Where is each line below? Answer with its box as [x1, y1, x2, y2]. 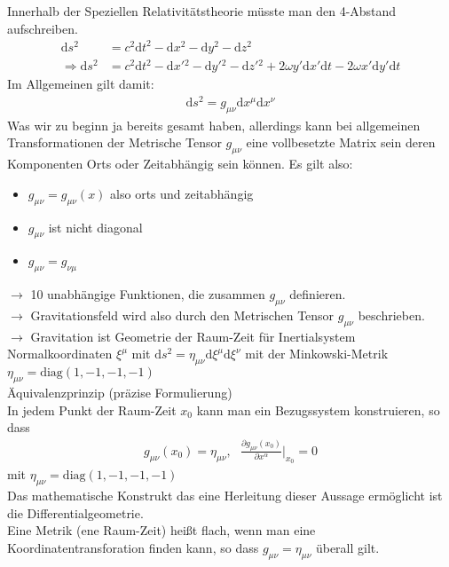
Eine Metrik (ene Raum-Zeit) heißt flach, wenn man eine [7, 521, 316, 539]
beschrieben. [358, 305, 425, 324]
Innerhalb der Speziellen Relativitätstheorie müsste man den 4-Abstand [7, 2, 397, 20]
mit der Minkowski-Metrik [245, 344, 389, 363]
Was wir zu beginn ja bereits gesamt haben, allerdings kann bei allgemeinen [7, 115, 421, 134]
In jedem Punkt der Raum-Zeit [7, 400, 177, 419]
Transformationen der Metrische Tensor [7, 133, 222, 152]
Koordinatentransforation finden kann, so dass [7, 538, 259, 556]
